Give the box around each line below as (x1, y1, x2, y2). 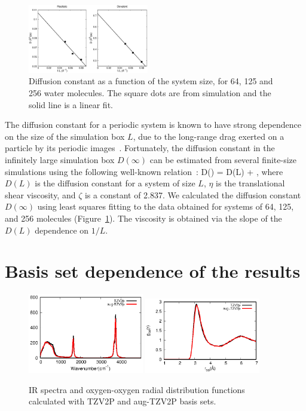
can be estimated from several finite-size (149, 153, 296, 165)
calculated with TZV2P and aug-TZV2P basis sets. (29, 395, 216, 407)
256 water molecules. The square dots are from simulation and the (29, 87, 271, 99)
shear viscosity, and (5, 188, 76, 201)
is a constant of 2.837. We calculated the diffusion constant (84, 188, 301, 201)
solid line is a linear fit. (29, 98, 113, 111)
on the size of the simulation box (5, 130, 125, 142)
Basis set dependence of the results (5, 259, 301, 283)
